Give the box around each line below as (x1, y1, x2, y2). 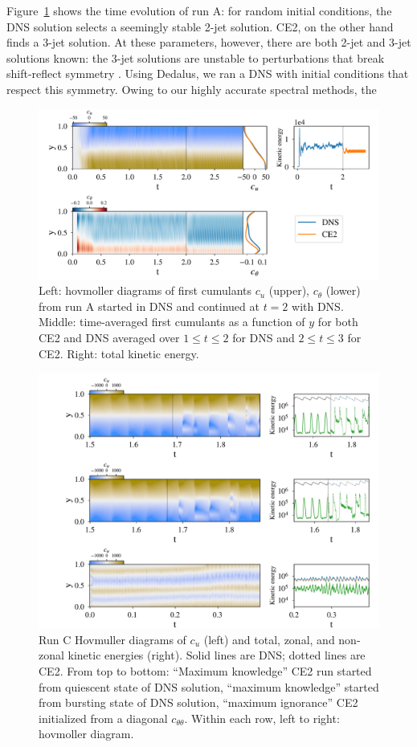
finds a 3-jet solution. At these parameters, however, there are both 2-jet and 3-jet (6, 34, 411, 51)
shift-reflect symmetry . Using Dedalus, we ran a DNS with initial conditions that (6, 65, 409, 82)
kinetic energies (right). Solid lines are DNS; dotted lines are (67, 647, 366, 663)
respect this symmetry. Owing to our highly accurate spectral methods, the (6, 80, 377, 97)
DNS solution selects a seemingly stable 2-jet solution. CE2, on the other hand (6, 18, 394, 35)
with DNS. (292, 297, 344, 314)
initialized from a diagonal (39, 709, 168, 726)
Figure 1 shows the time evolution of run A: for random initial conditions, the (6, 2, 392, 18)
